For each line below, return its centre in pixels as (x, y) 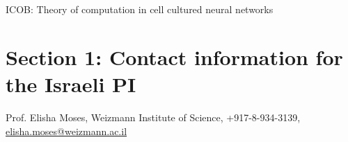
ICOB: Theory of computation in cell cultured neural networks (140, 9)
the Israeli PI (71, 83)
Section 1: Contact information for (174, 56)
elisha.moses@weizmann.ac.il (66, 131)
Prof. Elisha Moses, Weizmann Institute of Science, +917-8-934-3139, (153, 117)
